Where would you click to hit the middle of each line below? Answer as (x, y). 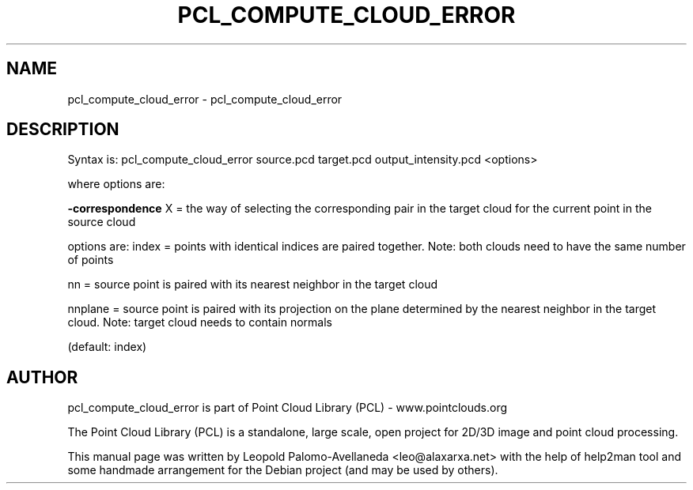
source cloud (102, 222)
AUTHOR (42, 377)
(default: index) (107, 347)
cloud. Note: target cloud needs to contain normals (200, 322)
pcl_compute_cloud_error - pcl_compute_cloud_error (205, 99)
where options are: (116, 184)
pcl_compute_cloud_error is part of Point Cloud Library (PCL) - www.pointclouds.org (288, 408)
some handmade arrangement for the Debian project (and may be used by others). (283, 470)
